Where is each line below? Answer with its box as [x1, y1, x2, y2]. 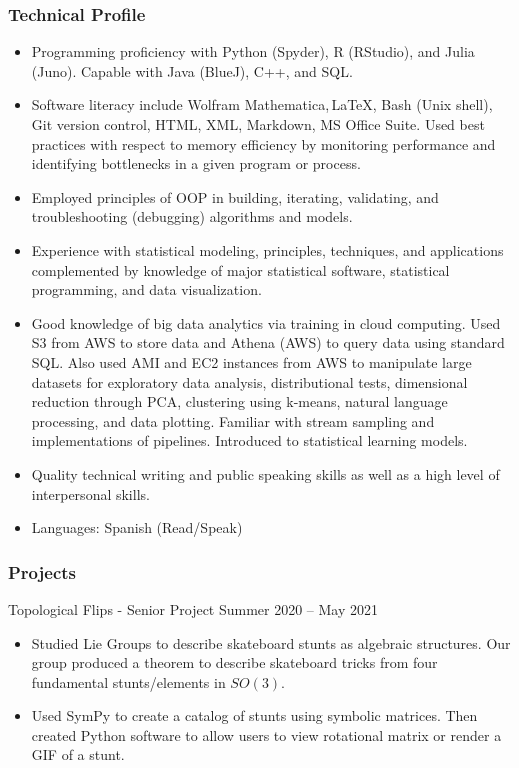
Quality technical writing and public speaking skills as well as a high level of [31, 463, 500, 484]
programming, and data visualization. [31, 279, 262, 300]
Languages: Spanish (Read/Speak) [31, 517, 243, 538]
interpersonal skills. [31, 483, 150, 504]
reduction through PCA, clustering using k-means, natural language [31, 391, 448, 412]
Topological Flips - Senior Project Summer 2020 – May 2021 [8, 598, 379, 619]
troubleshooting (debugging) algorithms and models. [31, 206, 353, 227]
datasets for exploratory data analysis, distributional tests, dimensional [31, 371, 468, 392]
